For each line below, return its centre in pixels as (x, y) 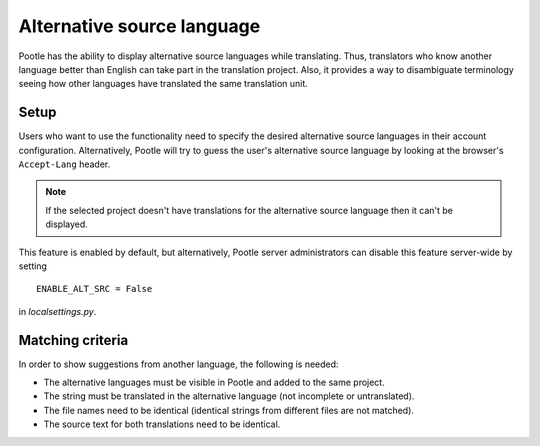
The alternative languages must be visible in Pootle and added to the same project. (214, 382)
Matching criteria (73, 340)
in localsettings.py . (57, 311)
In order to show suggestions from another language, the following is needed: (178, 364)
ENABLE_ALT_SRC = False (94, 289)
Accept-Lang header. (64, 164)
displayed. (67, 224)
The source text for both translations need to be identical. (162, 424)
